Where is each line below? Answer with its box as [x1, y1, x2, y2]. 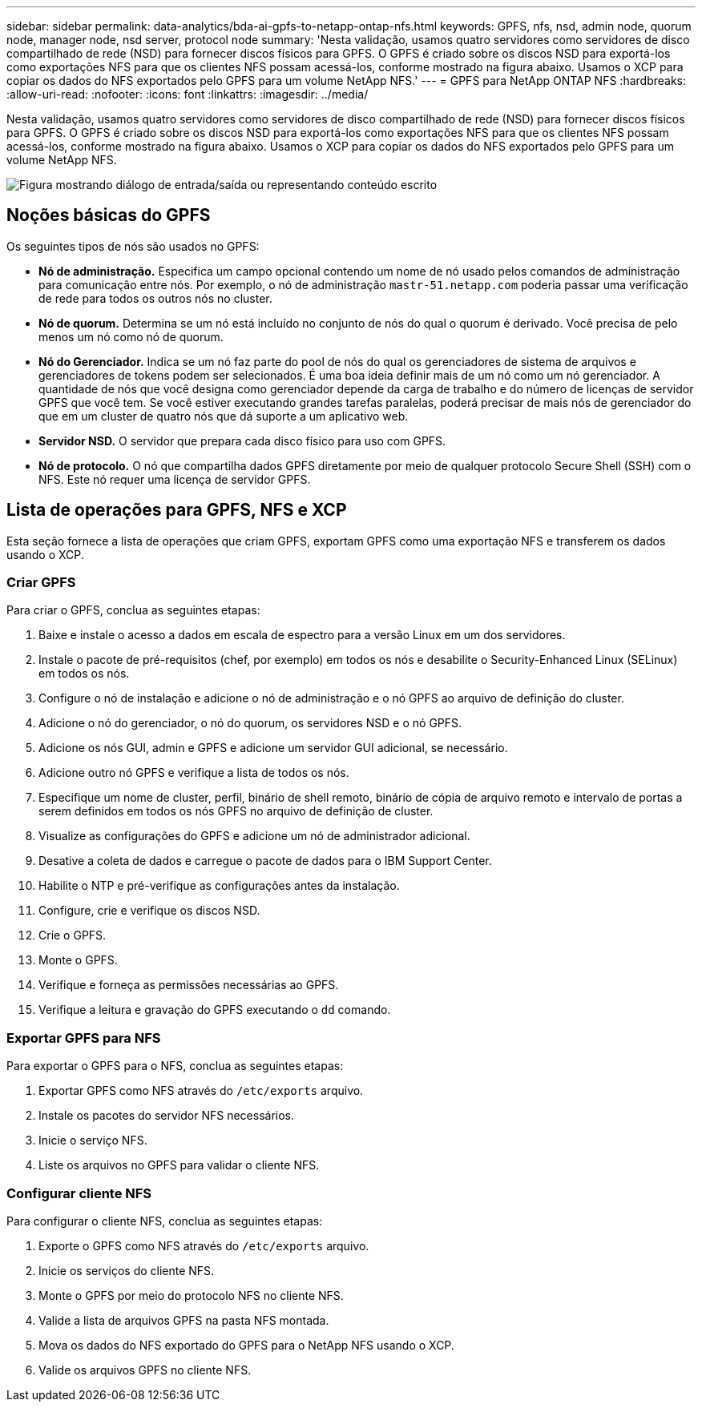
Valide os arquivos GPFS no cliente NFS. [38, 1362, 252, 1377]
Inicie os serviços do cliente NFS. [38, 1263, 215, 1277]
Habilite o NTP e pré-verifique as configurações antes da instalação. [38, 879, 400, 893]
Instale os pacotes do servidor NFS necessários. [38, 1108, 294, 1123]
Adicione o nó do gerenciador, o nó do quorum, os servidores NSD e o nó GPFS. [38, 716, 462, 730]
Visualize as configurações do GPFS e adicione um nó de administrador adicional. [38, 829, 470, 843]
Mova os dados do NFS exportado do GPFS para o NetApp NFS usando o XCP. [38, 1338, 454, 1352]
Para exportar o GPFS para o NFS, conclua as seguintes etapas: [6, 1059, 344, 1073]
